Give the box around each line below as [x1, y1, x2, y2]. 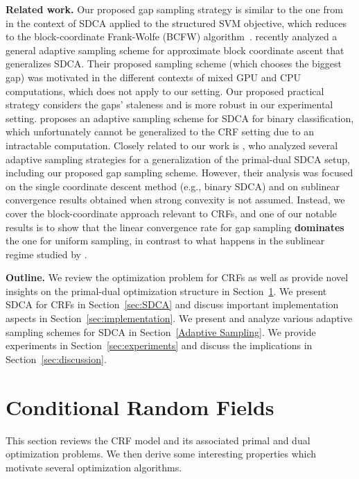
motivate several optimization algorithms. [6, 460, 182, 474]
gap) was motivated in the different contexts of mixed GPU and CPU [6, 69, 301, 84]
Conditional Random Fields [6, 392, 274, 421]
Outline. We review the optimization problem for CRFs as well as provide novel [6, 270, 349, 285]
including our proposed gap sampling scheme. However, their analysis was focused [6, 165, 353, 180]
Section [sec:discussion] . [6, 351, 107, 366]
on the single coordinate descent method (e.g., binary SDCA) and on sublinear [6, 178, 340, 193]
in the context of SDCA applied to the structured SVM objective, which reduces [6, 15, 347, 30]
